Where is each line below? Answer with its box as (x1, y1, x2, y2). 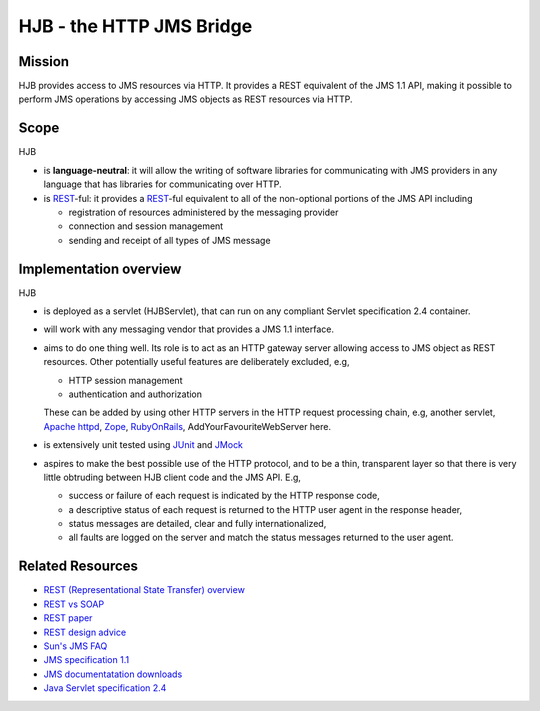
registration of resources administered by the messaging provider (68, 206, 339, 218)
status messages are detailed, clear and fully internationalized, (68, 518, 327, 530)
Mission (18, 53, 70, 70)
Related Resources (18, 558, 139, 575)
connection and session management (68, 220, 224, 232)
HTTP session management (68, 374, 183, 386)
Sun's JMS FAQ (43, 640, 108, 652)
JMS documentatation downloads (43, 668, 183, 680)
